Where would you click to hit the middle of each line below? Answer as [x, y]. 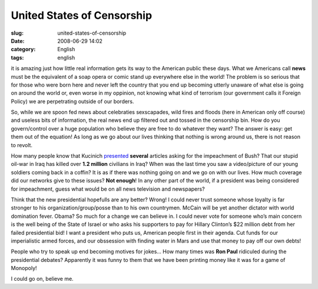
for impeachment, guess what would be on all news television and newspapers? [108, 189]
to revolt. [21, 145]
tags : [17, 57]
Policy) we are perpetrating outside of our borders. [72, 101]
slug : [17, 33]
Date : [18, 41]
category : [23, 49]
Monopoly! [24, 268]
